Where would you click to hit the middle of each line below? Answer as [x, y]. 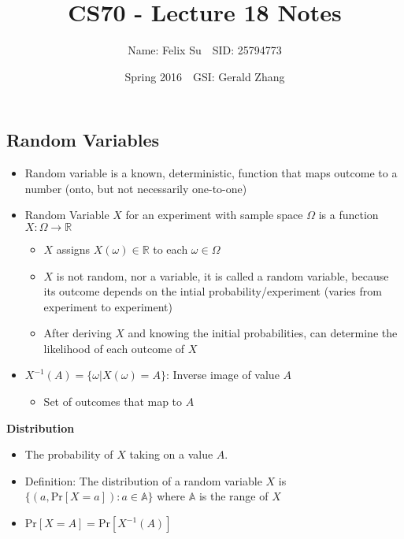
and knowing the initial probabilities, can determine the [263, 333]
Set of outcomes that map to [113, 401]
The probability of [69, 454]
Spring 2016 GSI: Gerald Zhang [205, 76]
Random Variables [83, 140]
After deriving [78, 333]
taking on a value [171, 454]
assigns [73, 249]
